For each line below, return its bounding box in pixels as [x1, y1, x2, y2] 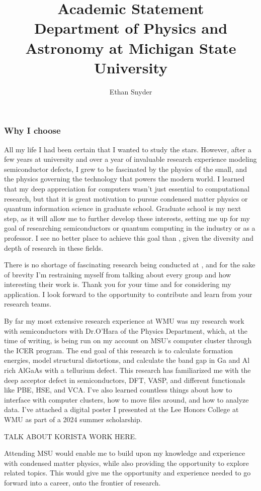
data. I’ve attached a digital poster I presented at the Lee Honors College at [4, 404, 239, 415]
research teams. [4, 299, 51, 309]
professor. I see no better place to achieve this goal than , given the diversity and [4, 232, 253, 243]
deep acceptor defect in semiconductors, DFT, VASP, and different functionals [4, 374, 245, 385]
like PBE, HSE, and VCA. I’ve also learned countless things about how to [4, 384, 232, 395]
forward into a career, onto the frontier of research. [4, 477, 161, 487]
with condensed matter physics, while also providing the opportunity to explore [4, 457, 249, 468]
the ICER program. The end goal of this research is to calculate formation [4, 345, 233, 355]
